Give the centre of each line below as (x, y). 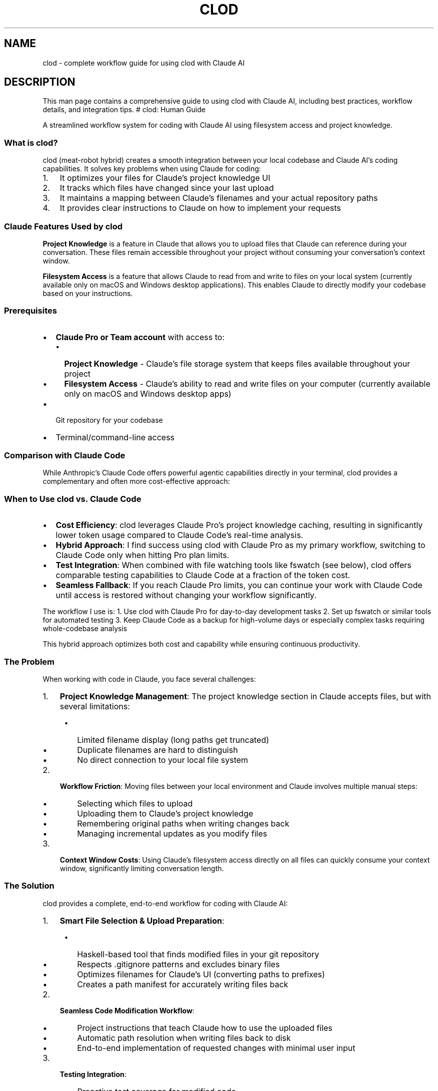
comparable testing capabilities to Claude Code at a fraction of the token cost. (203, 575)
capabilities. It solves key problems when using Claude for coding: (152, 169)
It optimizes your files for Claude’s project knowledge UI (165, 178)
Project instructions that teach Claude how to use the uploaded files (205, 1028)
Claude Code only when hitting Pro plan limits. (142, 555)
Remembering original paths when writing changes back (183, 823)
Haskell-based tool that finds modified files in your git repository (198, 954)
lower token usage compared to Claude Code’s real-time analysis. (179, 535)
